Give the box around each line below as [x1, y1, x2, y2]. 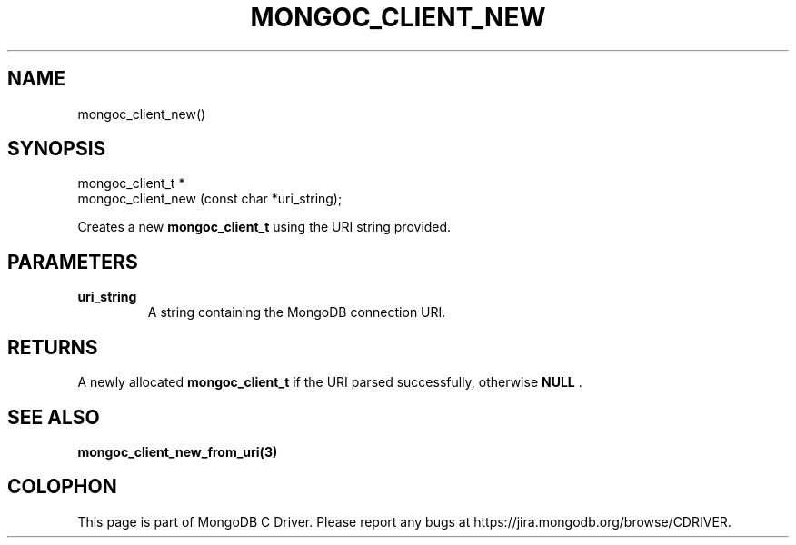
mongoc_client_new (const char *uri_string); [77, 191, 343, 207]
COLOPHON [7, 475, 117, 499]
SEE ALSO [7, 405, 100, 429]
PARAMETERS [7, 250, 138, 273]
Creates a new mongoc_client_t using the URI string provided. [77, 219, 452, 235]
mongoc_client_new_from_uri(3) [77, 443, 278, 460]
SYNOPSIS [7, 137, 106, 161]
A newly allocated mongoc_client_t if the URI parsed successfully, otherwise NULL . [77, 374, 582, 391]
